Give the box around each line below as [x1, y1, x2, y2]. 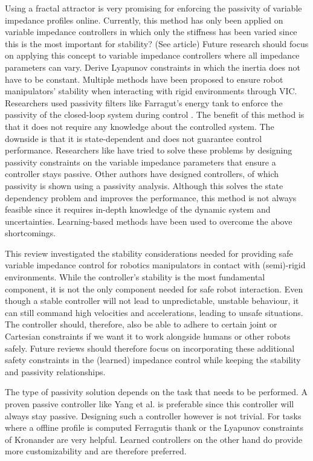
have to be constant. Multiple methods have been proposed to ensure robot [5, 73, 283, 85]
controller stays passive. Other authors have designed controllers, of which [5, 167, 279, 180]
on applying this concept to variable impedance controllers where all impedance [5, 49, 300, 62]
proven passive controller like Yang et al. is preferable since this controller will [5, 398, 294, 410]
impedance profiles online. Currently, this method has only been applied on [5, 13, 283, 26]
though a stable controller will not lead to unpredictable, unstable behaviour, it [5, 294, 299, 307]
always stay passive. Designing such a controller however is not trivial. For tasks [5, 409, 302, 422]
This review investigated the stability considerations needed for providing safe [5, 247, 293, 259]
